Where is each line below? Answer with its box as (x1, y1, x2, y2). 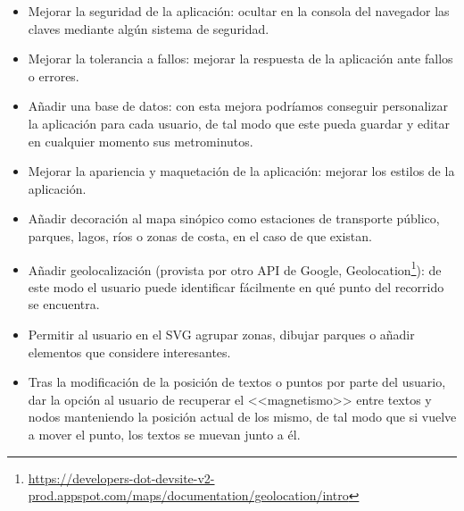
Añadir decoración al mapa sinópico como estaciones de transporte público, (28, 209, 440, 228)
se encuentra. (28, 295, 100, 314)
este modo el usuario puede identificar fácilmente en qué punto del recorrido (28, 277, 444, 296)
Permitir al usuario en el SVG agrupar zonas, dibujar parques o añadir (28, 324, 415, 343)
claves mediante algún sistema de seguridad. (28, 19, 269, 38)
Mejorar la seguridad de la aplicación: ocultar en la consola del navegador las (28, 2, 450, 20)
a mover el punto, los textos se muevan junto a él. (28, 424, 301, 443)
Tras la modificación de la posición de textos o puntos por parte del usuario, (28, 373, 446, 391)
